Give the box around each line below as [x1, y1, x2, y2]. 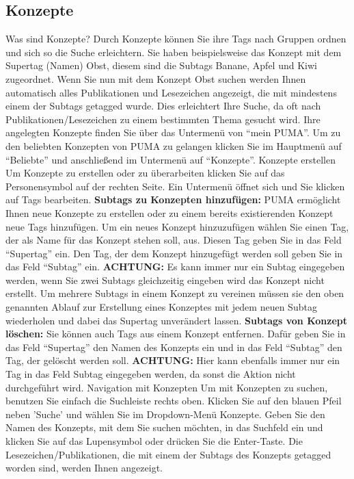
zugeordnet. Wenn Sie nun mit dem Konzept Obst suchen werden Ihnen [5, 71, 306, 86]
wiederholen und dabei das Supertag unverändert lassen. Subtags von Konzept [5, 313, 348, 327]
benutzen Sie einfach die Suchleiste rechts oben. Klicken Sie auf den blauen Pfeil [5, 393, 342, 408]
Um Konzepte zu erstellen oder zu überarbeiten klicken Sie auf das [5, 166, 285, 180]
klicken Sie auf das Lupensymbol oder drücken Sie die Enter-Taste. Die [5, 434, 303, 448]
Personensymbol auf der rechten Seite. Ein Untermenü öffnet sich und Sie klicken [5, 179, 345, 193]
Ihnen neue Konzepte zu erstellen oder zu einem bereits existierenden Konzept [5, 205, 333, 220]
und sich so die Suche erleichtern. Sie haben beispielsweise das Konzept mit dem [5, 44, 342, 59]
